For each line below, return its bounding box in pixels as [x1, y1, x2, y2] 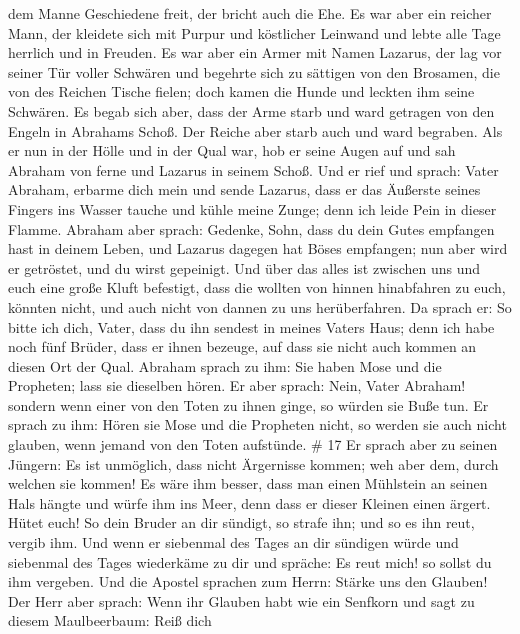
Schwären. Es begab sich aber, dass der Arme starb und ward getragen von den [8, 100, 495, 121]
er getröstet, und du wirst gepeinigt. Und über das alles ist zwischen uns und [8, 257, 481, 278]
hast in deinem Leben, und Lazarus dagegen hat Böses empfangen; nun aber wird [8, 238, 508, 259]
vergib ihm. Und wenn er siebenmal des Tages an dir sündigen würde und [8, 532, 459, 553]
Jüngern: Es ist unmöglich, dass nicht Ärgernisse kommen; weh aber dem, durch [8, 453, 499, 474]
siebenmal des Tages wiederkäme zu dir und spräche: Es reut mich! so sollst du [8, 551, 492, 572]
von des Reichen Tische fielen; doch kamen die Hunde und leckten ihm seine [8, 81, 475, 102]
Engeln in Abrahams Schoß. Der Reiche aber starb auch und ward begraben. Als [8, 120, 503, 141]
